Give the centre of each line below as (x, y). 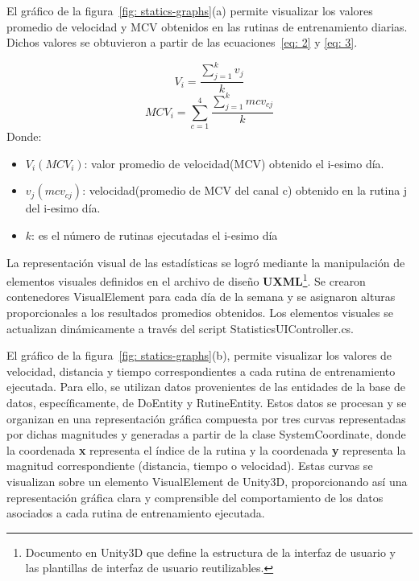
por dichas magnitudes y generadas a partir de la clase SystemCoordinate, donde (206, 434)
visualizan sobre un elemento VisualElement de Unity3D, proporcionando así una (207, 481)
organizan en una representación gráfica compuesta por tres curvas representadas (206, 418)
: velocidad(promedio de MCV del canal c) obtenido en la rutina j (245, 190)
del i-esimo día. (63, 208)
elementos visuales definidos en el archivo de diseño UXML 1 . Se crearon (186, 280)
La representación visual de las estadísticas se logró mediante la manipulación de (206, 262)
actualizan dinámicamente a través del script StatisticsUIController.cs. (180, 328)
